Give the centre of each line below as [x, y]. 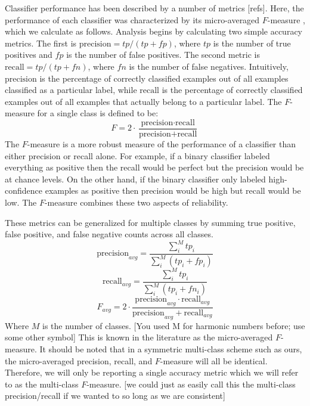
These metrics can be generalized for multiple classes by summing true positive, [150, 222]
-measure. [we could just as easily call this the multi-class [191, 384]
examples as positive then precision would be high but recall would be [173, 190]
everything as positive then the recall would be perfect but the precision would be [154, 167]
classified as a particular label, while [71, 90]
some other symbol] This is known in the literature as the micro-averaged [139, 337]
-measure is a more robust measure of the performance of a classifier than [162, 144]
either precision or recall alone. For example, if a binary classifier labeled [137, 155]
